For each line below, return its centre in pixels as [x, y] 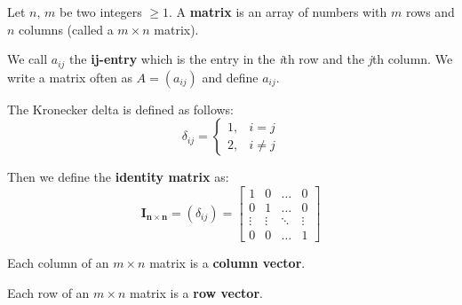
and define [230, 77]
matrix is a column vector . [227, 262]
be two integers [101, 12]
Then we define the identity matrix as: [118, 177]
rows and [430, 12]
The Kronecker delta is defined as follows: [121, 109]
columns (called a [66, 29]
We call [28, 59]
